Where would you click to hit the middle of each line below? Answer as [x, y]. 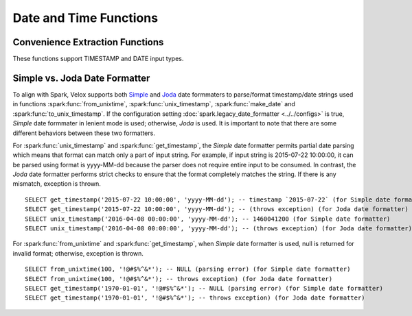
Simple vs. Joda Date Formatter [81, 78]
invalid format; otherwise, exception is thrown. [78, 253]
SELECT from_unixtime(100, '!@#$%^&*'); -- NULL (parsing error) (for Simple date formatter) [188, 269]
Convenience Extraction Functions [88, 42]
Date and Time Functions [85, 18]
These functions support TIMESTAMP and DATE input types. [98, 59]
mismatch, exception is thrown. [57, 184]
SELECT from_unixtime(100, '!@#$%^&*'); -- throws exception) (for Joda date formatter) [179, 279]
